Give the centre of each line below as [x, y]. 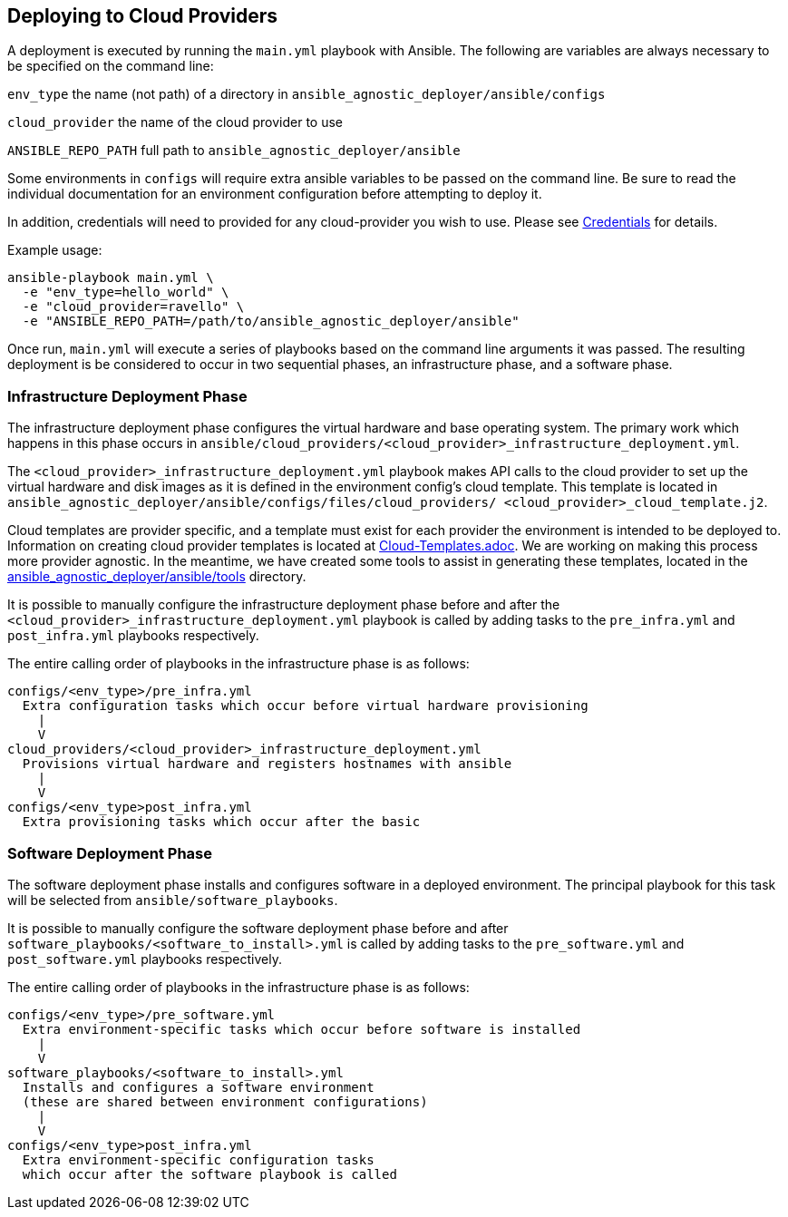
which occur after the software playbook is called [209, 1174]
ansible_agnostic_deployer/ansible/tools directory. [157, 577]
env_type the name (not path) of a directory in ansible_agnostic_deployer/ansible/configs [306, 94]
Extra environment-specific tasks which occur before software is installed [302, 1029]
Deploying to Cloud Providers [142, 16]
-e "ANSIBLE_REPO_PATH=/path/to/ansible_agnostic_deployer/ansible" [271, 321]
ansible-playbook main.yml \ [111, 278]
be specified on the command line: [111, 66]
